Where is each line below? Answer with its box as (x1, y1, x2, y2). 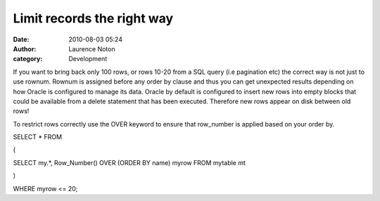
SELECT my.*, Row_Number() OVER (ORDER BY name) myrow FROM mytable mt (13, 158, 246, 167)
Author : (13, 44, 37, 53)
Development (68, 55, 108, 63)
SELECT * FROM (13, 133, 63, 141)
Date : (13, 35, 30, 44)
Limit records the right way (13, 11, 174, 26)
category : (13, 55, 43, 63)
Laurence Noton (68, 44, 115, 53)
